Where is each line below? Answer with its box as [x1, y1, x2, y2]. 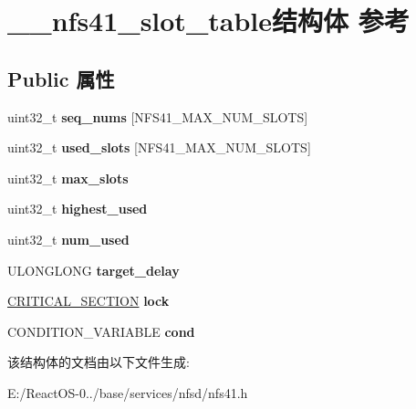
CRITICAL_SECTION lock [7, 291, 170, 310]
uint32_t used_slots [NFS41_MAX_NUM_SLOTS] [7, 138, 311, 157]
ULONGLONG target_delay [7, 260, 180, 279]
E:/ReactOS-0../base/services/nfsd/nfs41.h [7, 383, 248, 402]
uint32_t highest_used [7, 199, 148, 218]
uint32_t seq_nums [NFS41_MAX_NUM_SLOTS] [7, 107, 308, 126]
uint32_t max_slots [7, 168, 129, 187]
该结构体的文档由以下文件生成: [7, 352, 190, 372]
